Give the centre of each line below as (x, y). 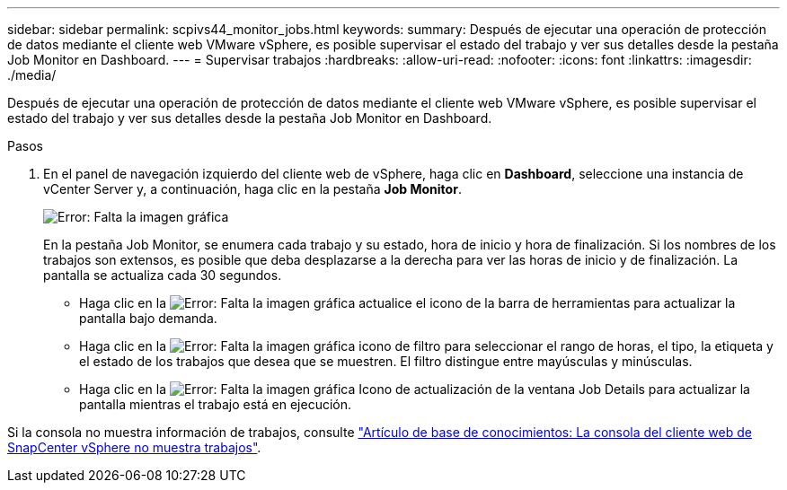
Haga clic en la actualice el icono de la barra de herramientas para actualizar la (407, 303)
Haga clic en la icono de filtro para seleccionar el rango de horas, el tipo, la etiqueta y (426, 346)
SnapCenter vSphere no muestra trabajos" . (134, 447)
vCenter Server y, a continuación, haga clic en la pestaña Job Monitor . (252, 189)
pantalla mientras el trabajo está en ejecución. (216, 404)
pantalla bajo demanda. (148, 318)
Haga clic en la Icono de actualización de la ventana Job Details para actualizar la (415, 389)
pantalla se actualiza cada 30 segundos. (163, 275)
